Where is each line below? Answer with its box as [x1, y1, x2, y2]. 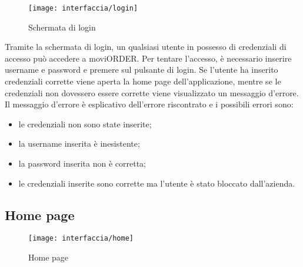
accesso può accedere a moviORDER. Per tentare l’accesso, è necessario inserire [5, 52, 292, 64]
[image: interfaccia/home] [28, 234, 134, 243]
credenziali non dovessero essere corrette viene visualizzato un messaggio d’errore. [5, 86, 299, 99]
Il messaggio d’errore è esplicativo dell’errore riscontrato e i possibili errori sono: [5, 98, 294, 110]
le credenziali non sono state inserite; [18, 117, 152, 130]
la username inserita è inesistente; [18, 137, 140, 150]
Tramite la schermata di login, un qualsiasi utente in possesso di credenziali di [5, 40, 287, 53]
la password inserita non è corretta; [18, 157, 146, 169]
